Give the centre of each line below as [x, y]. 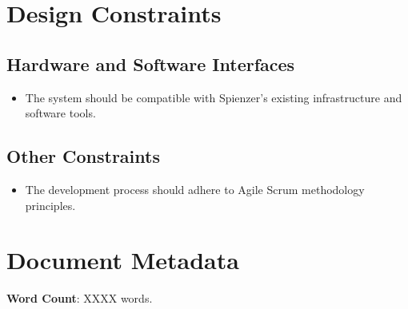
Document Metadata [123, 260]
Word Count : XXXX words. [80, 298]
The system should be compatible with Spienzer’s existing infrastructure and [214, 97]
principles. [50, 205]
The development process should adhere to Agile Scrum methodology [195, 189]
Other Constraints [83, 156]
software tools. [60, 113]
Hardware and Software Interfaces [151, 63]
